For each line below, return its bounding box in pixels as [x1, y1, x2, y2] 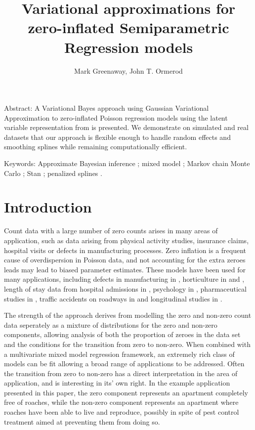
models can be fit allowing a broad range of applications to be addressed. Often [4, 358, 245, 369]
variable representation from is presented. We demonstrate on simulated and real [4, 122, 249, 132]
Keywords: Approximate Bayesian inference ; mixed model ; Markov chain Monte [4, 158, 250, 169]
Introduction [4, 197, 92, 217]
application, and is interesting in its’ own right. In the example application [4, 378, 230, 388]
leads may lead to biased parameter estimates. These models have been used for [4, 264, 246, 274]
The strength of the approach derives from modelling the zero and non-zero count [4, 310, 252, 320]
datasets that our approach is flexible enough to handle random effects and [4, 131, 231, 142]
